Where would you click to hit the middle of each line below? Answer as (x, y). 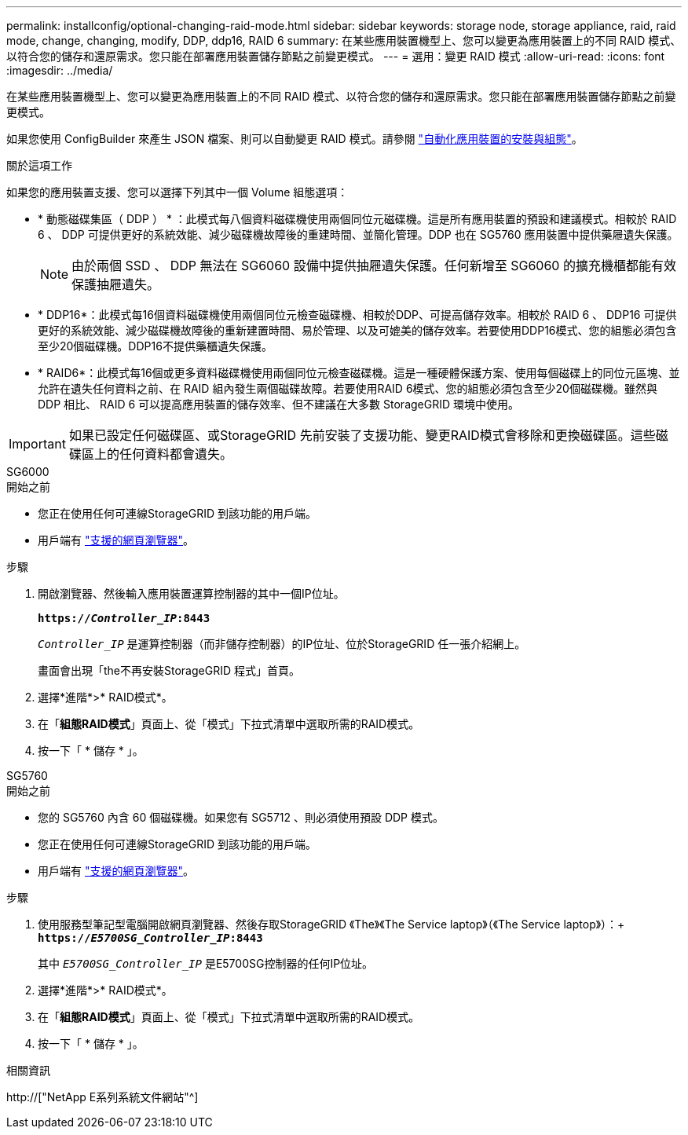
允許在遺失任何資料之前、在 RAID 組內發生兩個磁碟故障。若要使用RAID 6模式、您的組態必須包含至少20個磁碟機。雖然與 (348, 388)
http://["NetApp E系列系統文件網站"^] (102, 1097)
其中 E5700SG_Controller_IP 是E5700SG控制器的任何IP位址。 (206, 963)
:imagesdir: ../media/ (60, 70)
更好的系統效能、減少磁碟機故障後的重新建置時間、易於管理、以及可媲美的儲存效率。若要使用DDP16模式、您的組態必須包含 (357, 330)
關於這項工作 (39, 165)
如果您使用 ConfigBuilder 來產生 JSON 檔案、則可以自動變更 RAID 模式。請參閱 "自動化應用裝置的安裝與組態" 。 (295, 139)
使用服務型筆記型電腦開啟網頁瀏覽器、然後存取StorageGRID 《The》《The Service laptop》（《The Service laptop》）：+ (331, 924)
